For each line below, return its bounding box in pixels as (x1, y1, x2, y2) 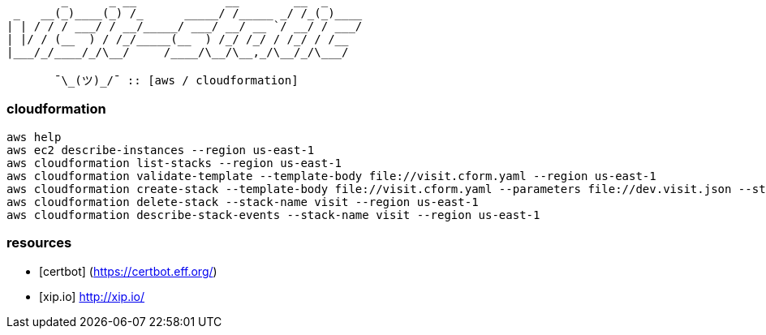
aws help (6, 130, 62, 144)
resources (6, 234, 72, 251)
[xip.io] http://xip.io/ (39, 289, 145, 303)
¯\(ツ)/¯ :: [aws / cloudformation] (54, 74, 299, 87)
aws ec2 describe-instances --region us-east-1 (6, 143, 315, 157)
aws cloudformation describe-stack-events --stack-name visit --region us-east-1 (6, 208, 540, 221)
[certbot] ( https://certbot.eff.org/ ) (39, 264, 217, 278)
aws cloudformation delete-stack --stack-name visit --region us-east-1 (6, 195, 479, 208)
